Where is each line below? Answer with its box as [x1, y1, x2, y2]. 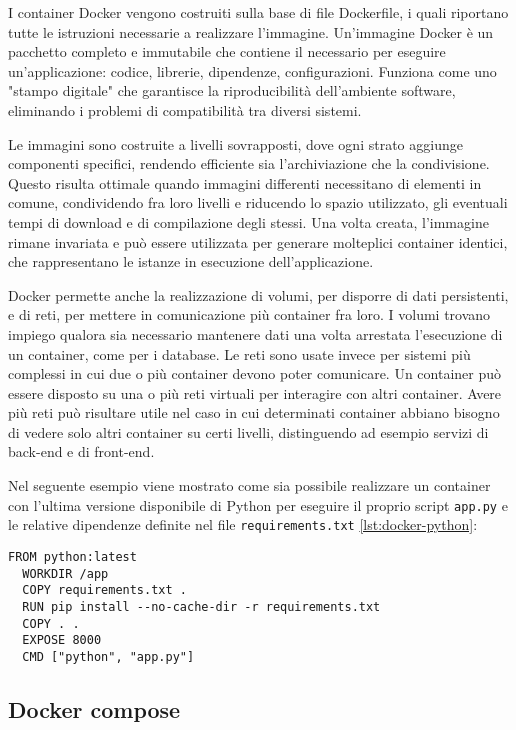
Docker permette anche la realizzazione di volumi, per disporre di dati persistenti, [8, 284, 509, 305]
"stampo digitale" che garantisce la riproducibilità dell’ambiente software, [8, 80, 456, 101]
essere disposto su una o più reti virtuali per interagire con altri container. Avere [8, 382, 502, 403]
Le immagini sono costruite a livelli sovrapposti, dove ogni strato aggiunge [8, 133, 463, 154]
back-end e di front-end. [8, 441, 155, 462]
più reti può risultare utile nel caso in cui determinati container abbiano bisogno [8, 402, 500, 423]
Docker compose [8, 693, 181, 724]
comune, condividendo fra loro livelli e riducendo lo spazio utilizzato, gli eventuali [8, 192, 508, 213]
